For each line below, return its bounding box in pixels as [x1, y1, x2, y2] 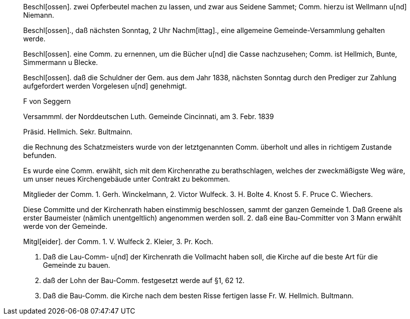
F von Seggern [23, 97, 71, 105]
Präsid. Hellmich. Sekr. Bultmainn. [23, 128, 133, 136]
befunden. [23, 151, 57, 159]
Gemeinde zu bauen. [43, 261, 110, 269]
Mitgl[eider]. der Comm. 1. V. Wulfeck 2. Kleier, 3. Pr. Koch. [23, 237, 213, 246]
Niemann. [23, 11, 54, 19]
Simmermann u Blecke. [23, 58, 98, 66]
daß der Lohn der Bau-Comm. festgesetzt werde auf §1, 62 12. [43, 276, 245, 285]
